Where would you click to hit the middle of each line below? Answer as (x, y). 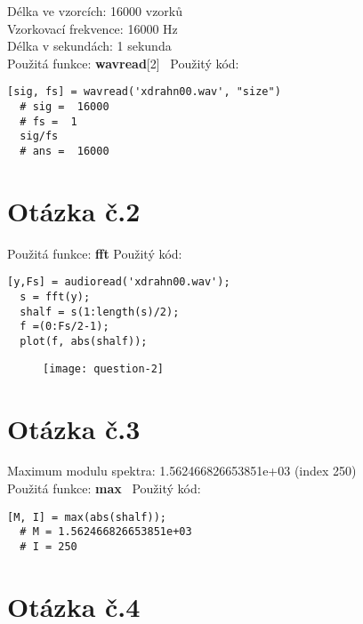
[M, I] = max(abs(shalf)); (87, 517)
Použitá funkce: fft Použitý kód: (95, 253)
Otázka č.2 (74, 210)
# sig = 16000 (65, 107)
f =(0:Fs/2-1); (65, 327)
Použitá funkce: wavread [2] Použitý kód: (123, 63)
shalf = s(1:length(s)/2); (100, 312)
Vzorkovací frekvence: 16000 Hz (93, 28)
